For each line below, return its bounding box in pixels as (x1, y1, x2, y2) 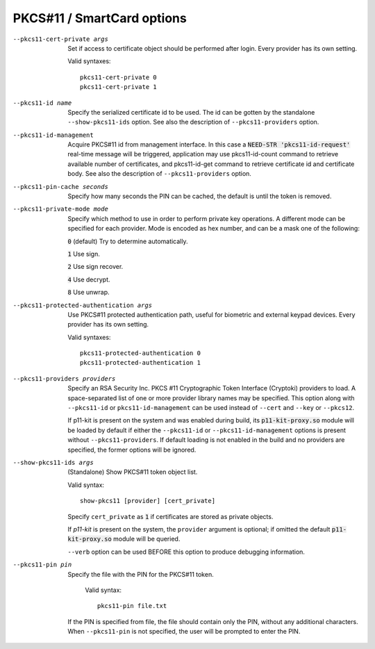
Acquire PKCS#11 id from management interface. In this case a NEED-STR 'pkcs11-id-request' (67, 140, 351, 149)
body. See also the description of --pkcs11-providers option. (67, 170, 251, 178)
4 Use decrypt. (67, 275, 110, 284)
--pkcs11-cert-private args (12, 35, 109, 43)
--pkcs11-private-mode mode (12, 205, 109, 213)
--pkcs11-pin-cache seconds (12, 183, 109, 190)
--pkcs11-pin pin (12, 561, 72, 569)
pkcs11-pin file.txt (97, 602, 167, 610)
